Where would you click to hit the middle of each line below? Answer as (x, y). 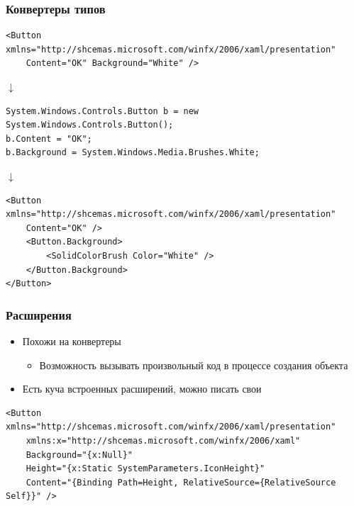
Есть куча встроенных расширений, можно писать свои (142, 389)
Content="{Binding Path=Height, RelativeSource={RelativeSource (181, 482)
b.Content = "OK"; (49, 139)
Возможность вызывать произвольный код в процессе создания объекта (194, 365)
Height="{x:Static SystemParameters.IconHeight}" (145, 469)
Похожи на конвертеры (72, 341)
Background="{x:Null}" (79, 455)
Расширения (39, 314)
